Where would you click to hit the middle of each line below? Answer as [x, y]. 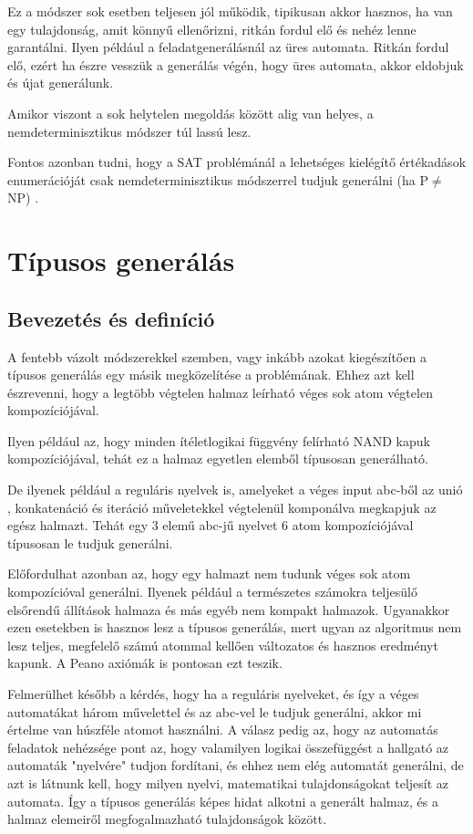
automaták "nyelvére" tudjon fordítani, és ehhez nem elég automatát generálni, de [236, 765]
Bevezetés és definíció [111, 318]
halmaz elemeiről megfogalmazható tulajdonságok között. [167, 819]
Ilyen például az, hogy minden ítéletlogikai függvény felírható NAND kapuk [219, 440]
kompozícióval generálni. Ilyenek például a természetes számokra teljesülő [212, 592]
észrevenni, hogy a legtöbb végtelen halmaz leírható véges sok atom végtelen [220, 392]
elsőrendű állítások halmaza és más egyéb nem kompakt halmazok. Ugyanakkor [229, 609]
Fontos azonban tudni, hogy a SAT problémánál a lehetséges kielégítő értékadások [237, 162]
